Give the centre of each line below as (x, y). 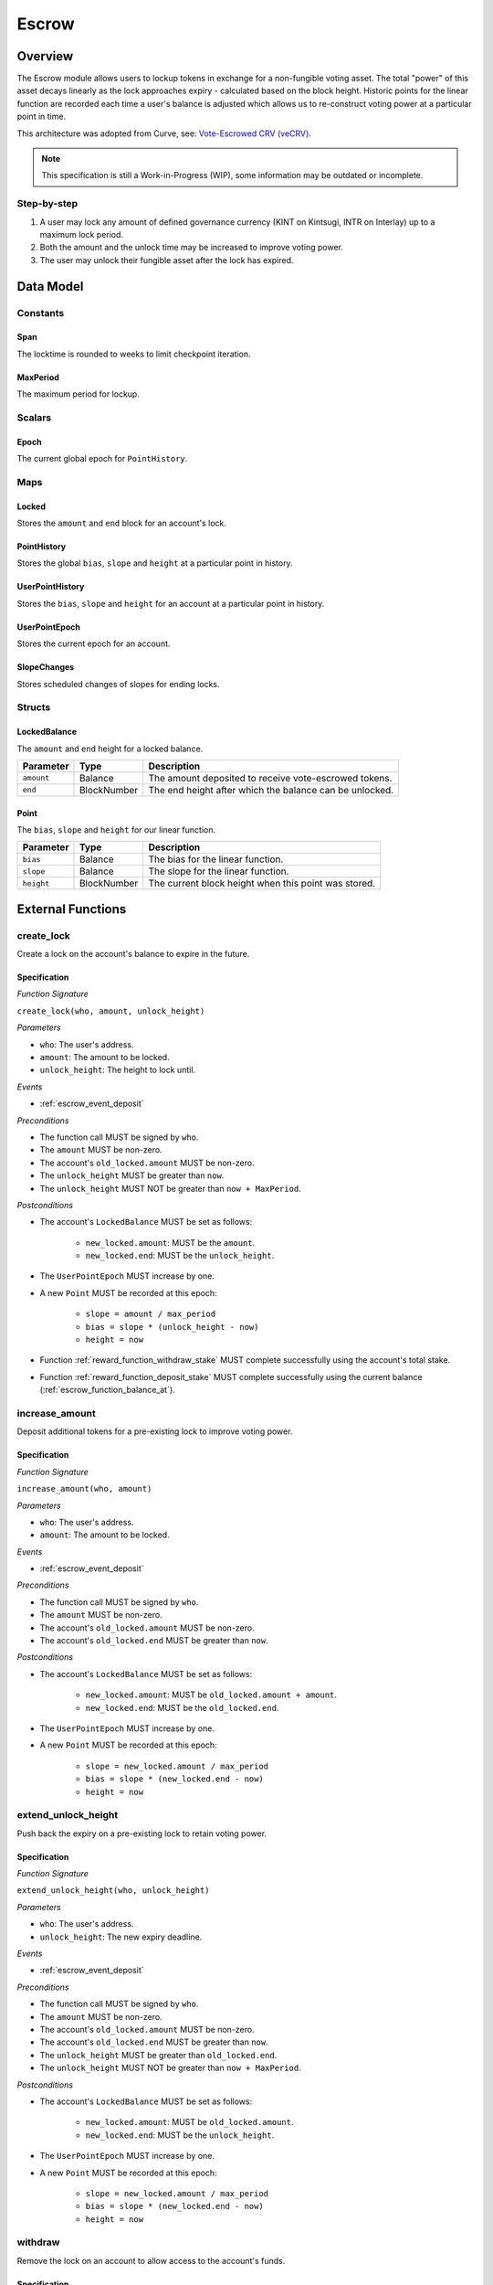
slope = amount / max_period (151, 1314)
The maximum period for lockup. (79, 394)
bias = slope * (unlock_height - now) (172, 1327)
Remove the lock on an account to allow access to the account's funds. (151, 2260)
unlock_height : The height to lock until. (118, 1070)
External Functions (72, 909)
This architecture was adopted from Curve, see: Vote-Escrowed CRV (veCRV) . (164, 133)
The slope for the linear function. (219, 871)
